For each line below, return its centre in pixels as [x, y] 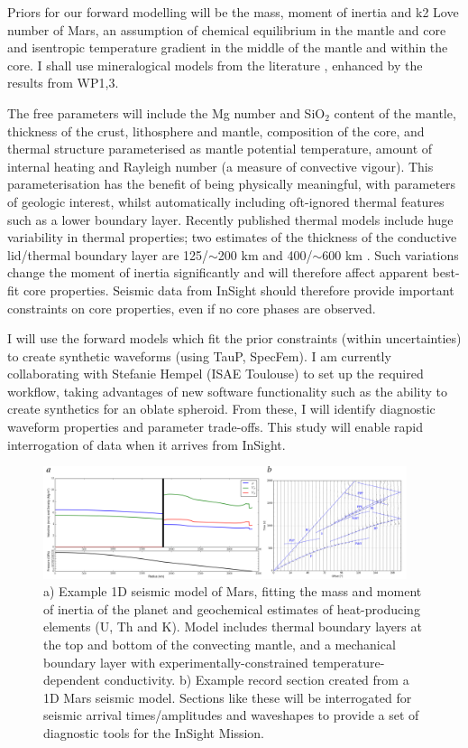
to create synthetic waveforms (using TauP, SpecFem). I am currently [199, 355]
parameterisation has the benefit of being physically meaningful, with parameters [232, 184]
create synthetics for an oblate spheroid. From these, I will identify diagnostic [221, 409]
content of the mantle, [395, 112]
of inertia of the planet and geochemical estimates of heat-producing [232, 608]
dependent [72, 680]
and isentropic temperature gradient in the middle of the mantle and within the [228, 47]
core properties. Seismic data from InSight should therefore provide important [239, 290]
